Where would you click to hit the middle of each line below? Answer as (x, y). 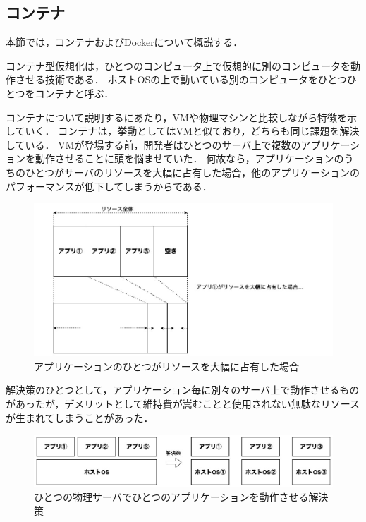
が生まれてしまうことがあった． (80, 417)
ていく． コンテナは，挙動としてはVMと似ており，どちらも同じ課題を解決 (187, 131)
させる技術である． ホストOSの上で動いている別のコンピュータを (166, 79)
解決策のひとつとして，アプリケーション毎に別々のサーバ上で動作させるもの (183, 390)
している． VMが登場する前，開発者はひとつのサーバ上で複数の (153, 144)
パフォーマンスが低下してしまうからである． (109, 186)
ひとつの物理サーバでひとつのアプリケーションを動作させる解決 (181, 497)
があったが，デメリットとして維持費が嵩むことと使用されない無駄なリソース (183, 403)
